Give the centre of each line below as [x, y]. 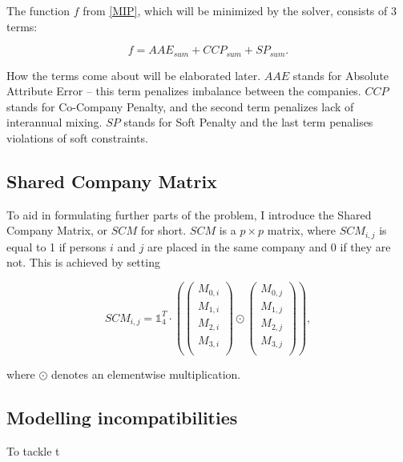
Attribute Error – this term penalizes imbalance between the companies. [184, 91]
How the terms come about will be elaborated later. [134, 75]
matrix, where [302, 230]
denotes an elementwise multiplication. [146, 374]
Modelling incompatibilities [122, 418]
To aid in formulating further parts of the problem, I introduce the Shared [189, 214]
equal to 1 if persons [56, 246]
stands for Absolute [341, 75]
